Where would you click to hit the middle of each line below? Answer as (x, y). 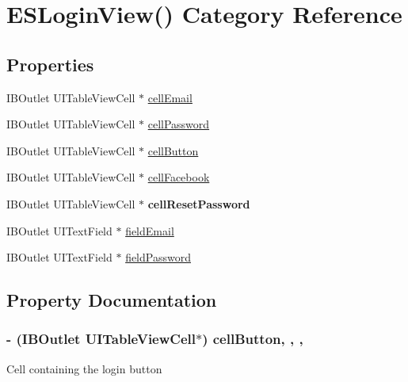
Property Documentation (112, 300)
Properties (50, 64)
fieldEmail (150, 230)
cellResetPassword (199, 203)
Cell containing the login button (84, 368)
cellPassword (179, 124)
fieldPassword (158, 257)
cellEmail (170, 97)
